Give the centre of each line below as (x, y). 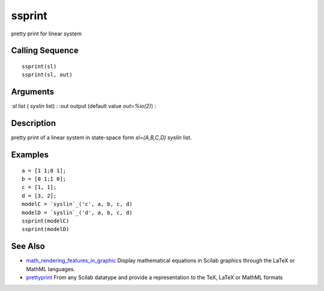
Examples (30, 154)
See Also (28, 246)
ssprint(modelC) (46, 221)
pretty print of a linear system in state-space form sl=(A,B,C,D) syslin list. (101, 137)
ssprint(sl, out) (47, 75)
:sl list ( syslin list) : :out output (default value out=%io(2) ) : (83, 106)
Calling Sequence (45, 51)
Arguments (33, 92)
